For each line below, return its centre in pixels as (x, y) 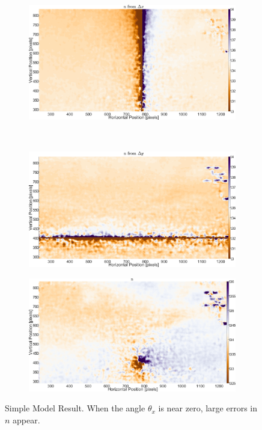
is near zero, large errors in (208, 408)
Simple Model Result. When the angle (75, 408)
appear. (26, 419)
